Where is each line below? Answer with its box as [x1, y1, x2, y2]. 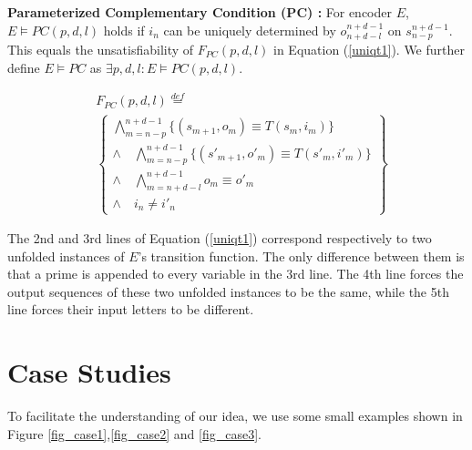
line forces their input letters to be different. [7, 300, 254, 319]
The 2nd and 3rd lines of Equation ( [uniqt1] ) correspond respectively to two [7, 229, 432, 248]
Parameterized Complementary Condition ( [7, 3, 287, 21]
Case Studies [7, 353, 171, 391]
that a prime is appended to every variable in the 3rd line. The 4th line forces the [7, 264, 464, 283]
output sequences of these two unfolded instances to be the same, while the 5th [7, 281, 449, 301]
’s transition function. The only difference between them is [138, 246, 465, 265]
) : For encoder [307, 3, 392, 21]
